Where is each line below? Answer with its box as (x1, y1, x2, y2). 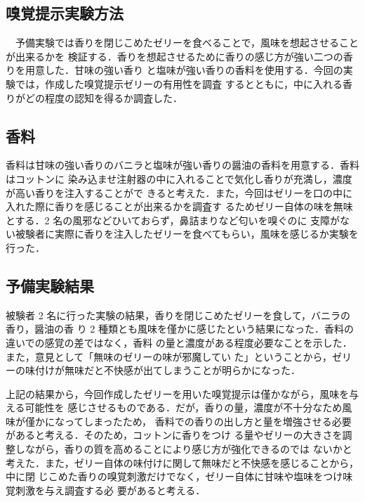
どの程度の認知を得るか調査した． (25, 90, 182, 105)
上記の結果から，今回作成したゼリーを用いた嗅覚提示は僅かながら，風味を (6, 386, 350, 401)
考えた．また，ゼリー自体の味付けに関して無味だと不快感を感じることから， (6, 455, 359, 470)
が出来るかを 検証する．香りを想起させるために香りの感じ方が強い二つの (6, 49, 343, 63)
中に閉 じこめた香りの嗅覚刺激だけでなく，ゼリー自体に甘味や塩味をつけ (6, 469, 343, 484)
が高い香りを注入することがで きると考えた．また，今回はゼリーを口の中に (6, 185, 353, 200)
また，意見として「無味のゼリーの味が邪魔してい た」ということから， (6, 349, 333, 363)
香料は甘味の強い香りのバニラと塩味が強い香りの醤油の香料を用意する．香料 (6, 157, 359, 172)
